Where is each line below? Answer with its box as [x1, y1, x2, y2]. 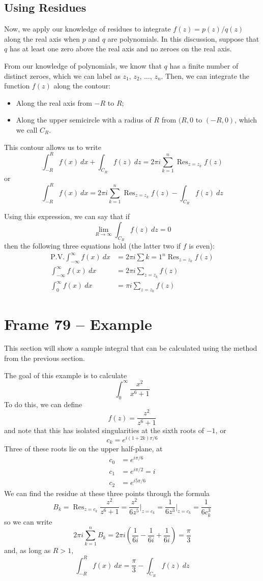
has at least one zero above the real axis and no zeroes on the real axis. [9, 43, 232, 54]
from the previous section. [4, 353, 85, 363]
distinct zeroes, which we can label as [4, 70, 121, 81]
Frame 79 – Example [4, 313, 152, 334]
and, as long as [4, 545, 51, 556]
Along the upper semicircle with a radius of [16, 114, 152, 125]
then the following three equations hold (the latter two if [4, 240, 181, 251]
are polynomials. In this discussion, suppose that [107, 33, 259, 44]
